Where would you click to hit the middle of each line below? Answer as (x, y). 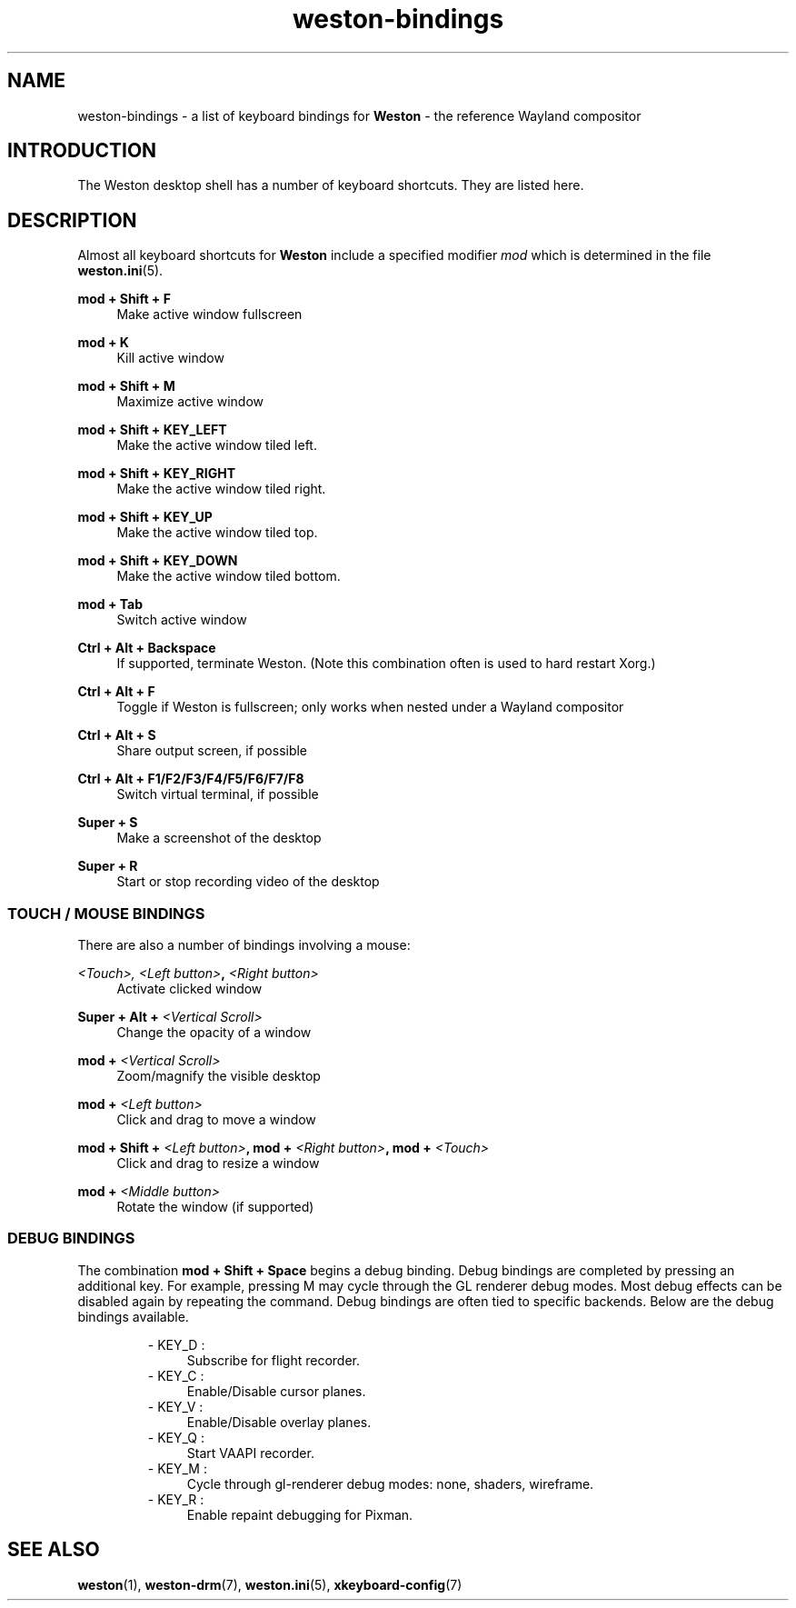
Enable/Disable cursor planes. (276, 1391)
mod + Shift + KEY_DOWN (158, 561)
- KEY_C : (176, 1375)
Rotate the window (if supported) (215, 1207)
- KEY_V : (175, 1406)
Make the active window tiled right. (221, 489)
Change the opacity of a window (214, 1033)
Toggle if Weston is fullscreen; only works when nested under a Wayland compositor (370, 707)
